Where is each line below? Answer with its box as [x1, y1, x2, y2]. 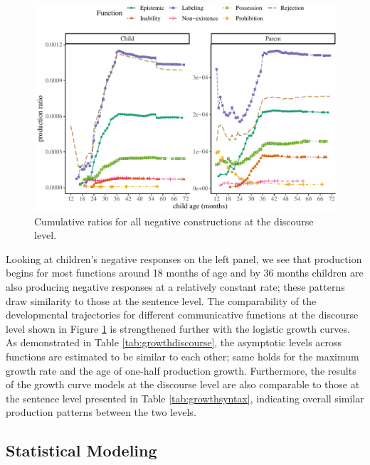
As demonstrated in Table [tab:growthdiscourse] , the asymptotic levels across [6, 335, 342, 350]
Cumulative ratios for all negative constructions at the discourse [34, 213, 314, 228]
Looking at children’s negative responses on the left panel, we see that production [6, 251, 362, 266]
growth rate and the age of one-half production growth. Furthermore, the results [6, 363, 356, 378]
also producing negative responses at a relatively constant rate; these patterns [6, 279, 345, 294]
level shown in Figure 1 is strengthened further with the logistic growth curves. [6, 321, 350, 336]
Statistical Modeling [6, 439, 157, 461]
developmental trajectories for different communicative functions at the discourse [6, 307, 359, 322]
